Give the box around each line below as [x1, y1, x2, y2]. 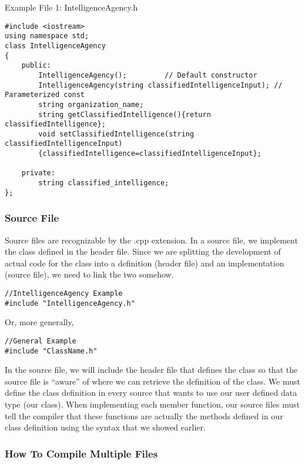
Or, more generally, [5, 316, 74, 328]
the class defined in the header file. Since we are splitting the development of [5, 245, 281, 258]
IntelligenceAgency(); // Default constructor [38, 71, 257, 79]
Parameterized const [5, 91, 85, 99]
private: [21, 169, 55, 178]
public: [21, 61, 51, 70]
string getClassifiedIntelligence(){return [38, 110, 211, 119]
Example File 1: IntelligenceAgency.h [5, 1, 138, 13]
